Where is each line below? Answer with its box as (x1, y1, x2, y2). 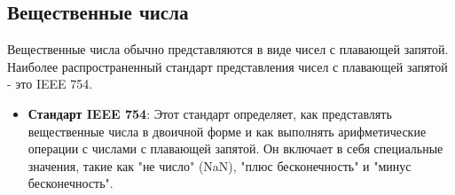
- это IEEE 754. (7, 74, 93, 93)
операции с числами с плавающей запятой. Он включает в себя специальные (27, 139, 443, 158)
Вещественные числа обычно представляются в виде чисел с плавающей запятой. (7, 40, 449, 58)
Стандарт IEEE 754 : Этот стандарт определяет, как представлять (27, 104, 392, 122)
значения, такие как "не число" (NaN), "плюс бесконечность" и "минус (27, 156, 412, 175)
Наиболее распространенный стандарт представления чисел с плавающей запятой (7, 57, 448, 75)
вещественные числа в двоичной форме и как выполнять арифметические (27, 121, 427, 140)
